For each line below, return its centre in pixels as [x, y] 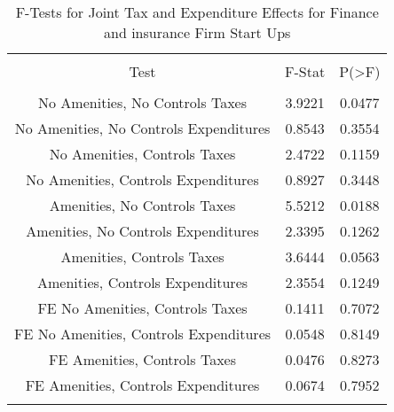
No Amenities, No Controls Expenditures [142, 128]
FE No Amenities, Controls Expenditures [143, 334]
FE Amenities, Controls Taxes [142, 359]
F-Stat [305, 71]
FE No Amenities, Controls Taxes [142, 308]
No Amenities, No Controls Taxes [142, 102]
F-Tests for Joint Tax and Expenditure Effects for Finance [197, 12]
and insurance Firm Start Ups [197, 32]
